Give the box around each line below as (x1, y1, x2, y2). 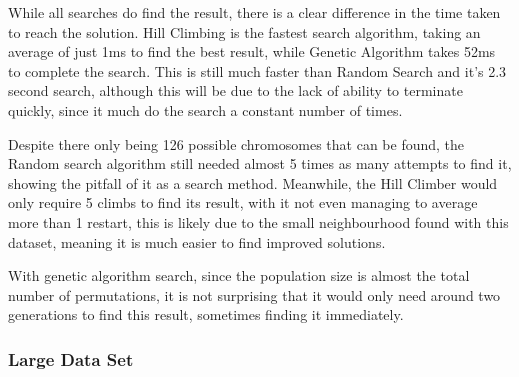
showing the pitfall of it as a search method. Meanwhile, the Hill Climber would (8, 172, 498, 193)
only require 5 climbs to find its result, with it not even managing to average (8, 192, 478, 213)
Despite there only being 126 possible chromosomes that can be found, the (8, 133, 465, 154)
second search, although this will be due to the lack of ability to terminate (8, 80, 463, 101)
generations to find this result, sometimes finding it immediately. (8, 304, 404, 325)
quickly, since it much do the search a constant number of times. (8, 99, 403, 120)
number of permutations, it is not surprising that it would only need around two (8, 284, 501, 305)
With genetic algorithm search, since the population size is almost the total (8, 265, 470, 286)
